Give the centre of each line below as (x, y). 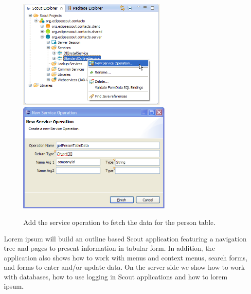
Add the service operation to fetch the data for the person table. (119, 222)
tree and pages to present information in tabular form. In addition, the (109, 248)
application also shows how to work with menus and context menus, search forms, (126, 257)
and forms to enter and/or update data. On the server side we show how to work (125, 267)
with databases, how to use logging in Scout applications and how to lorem (116, 276)
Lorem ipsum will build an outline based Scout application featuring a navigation (125, 238)
